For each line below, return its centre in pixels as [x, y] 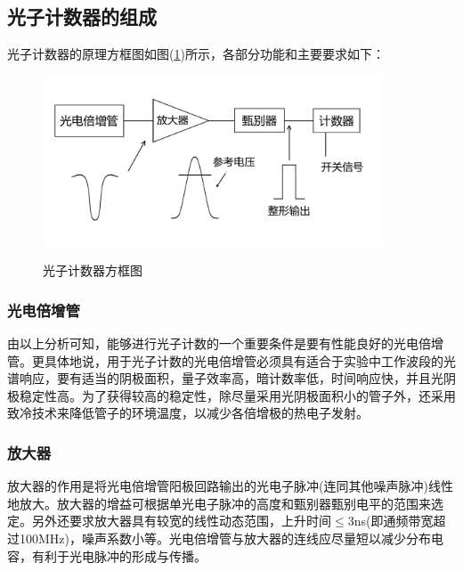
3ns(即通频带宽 [390, 521]
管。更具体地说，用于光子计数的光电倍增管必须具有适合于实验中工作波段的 [225, 360]
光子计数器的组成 [82, 16]
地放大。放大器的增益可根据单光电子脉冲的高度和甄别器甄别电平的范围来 [219, 503]
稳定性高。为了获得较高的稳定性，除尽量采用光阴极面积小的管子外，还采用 [237, 395]
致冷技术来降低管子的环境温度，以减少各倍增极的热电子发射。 [188, 413]
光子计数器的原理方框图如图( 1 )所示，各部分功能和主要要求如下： [196, 54]
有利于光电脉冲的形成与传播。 [119, 555]
